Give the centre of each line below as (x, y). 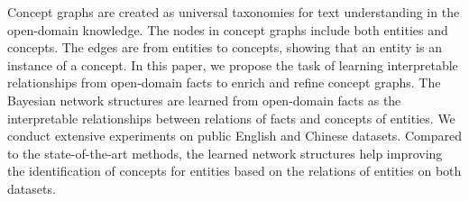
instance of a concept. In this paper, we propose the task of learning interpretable (233, 64)
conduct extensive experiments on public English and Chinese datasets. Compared (234, 136)
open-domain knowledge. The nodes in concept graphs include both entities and (228, 29)
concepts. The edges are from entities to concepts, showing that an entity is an (225, 47)
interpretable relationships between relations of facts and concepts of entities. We (231, 118)
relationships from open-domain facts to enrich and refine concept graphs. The (224, 82)
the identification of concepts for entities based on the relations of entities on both (234, 171)
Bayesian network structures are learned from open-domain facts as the (204, 100)
